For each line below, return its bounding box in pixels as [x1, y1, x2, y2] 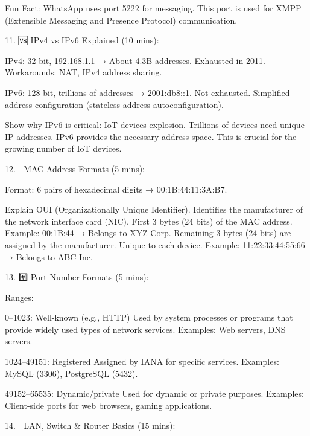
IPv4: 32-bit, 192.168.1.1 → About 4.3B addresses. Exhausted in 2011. [5, 54, 265, 66]
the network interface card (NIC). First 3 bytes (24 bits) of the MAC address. [5, 214, 293, 227]
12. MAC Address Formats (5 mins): [5, 162, 145, 175]
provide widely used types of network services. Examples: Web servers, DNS [5, 322, 286, 335]
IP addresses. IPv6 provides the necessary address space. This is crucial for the [5, 130, 297, 143]
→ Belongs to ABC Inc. [5, 250, 93, 263]
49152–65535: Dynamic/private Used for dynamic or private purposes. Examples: [5, 387, 304, 400]
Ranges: [5, 290, 34, 303]
